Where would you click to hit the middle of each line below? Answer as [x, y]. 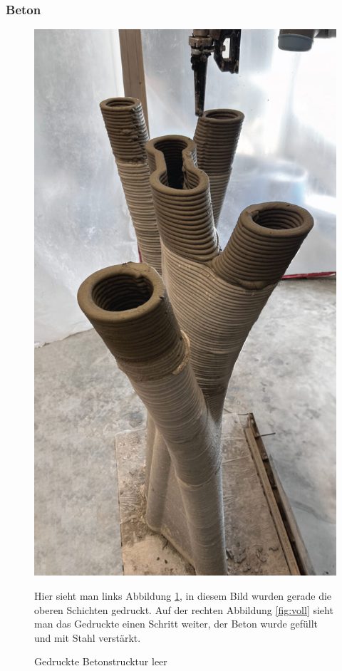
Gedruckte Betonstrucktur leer [101, 661]
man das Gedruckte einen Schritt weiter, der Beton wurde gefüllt [176, 624]
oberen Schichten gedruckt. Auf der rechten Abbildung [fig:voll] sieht [184, 609]
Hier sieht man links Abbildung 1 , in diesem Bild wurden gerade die [183, 595]
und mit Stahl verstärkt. [88, 637]
